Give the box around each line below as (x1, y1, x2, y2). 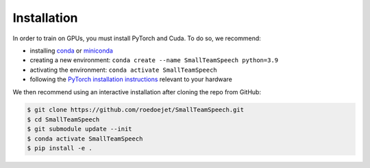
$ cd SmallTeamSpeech (27, 115, 100, 123)
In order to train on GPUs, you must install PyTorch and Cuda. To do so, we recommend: (12, 34, 262, 42)
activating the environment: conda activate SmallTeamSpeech (29, 66, 217, 74)
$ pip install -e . (27, 144, 92, 152)
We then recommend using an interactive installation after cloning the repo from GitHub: (12, 87, 262, 96)
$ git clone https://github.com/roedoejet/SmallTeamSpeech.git (27, 106, 245, 114)
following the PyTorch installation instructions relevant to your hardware (29, 75, 233, 83)
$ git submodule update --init (27, 125, 133, 133)
